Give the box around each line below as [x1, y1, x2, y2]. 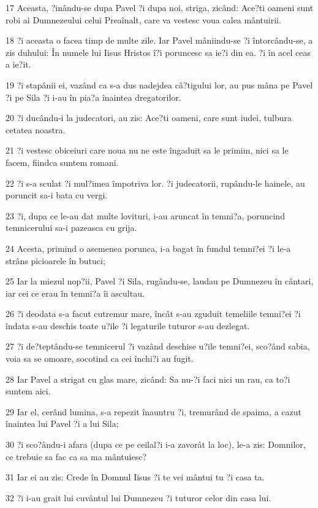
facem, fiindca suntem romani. [6, 155, 119, 168]
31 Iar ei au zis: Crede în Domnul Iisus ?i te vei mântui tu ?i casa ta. [6, 471, 265, 483]
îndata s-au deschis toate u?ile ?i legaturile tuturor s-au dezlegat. [6, 319, 250, 332]
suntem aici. [6, 385, 51, 397]
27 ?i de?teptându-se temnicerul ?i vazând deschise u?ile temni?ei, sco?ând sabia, [6, 340, 310, 353]
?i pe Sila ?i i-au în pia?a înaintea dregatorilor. [6, 90, 181, 103]
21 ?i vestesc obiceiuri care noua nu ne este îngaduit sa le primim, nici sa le [6, 144, 289, 157]
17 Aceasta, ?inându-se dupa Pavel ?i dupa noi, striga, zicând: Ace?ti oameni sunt [6, 1, 314, 14]
